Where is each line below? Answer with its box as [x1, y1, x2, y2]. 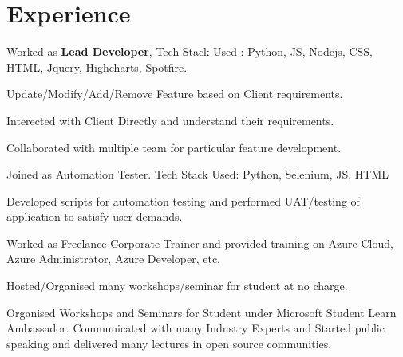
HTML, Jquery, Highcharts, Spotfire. [6, 58, 188, 75]
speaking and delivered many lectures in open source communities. [6, 335, 332, 351]
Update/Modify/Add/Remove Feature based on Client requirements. [6, 85, 343, 102]
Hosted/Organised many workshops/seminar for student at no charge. [6, 277, 348, 294]
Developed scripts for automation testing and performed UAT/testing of [6, 192, 360, 209]
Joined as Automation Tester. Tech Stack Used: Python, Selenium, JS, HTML [6, 166, 389, 182]
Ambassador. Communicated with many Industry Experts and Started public [6, 320, 385, 336]
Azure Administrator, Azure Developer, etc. [6, 250, 221, 267]
